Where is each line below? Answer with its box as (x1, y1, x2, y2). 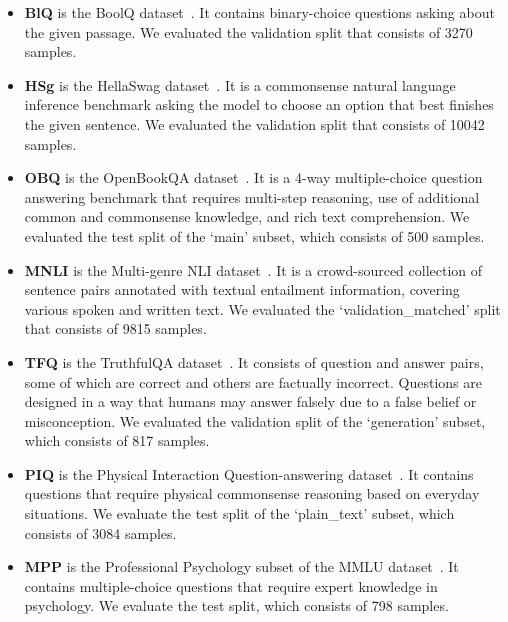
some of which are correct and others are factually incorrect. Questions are (24, 371, 482, 392)
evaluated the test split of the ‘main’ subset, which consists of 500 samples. (24, 225, 485, 246)
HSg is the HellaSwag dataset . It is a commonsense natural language (24, 74, 456, 95)
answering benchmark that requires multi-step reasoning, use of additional (24, 186, 480, 207)
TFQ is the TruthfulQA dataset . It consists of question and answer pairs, (24, 351, 484, 372)
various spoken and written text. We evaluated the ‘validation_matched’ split (24, 298, 501, 319)
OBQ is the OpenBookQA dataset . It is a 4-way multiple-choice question (24, 167, 483, 188)
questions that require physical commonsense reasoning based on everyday (24, 483, 480, 504)
